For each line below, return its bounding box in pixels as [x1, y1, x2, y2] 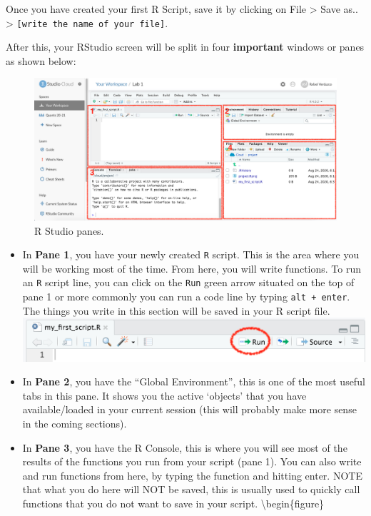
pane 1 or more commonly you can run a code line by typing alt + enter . [22, 289, 350, 304]
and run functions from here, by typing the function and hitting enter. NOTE [22, 467, 362, 482]
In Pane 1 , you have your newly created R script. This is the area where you [22, 247, 360, 262]
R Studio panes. [34, 223, 104, 238]
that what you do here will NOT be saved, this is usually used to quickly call [22, 482, 360, 497]
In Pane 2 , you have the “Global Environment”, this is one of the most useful [22, 374, 365, 389]
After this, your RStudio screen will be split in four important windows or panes [6, 39, 365, 54]
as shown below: [6, 53, 76, 68]
